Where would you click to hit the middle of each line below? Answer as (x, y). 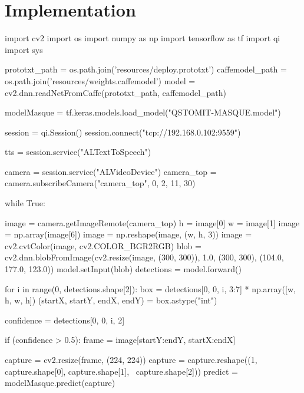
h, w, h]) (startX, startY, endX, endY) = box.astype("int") (111, 300)
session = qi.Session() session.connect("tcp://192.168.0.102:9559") (123, 132)
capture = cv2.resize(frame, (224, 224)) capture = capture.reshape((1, (131, 359)
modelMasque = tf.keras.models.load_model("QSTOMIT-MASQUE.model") (143, 112)
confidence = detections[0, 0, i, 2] (65, 320)
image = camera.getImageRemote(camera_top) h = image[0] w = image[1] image (152, 222)
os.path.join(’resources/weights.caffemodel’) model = (100, 80)
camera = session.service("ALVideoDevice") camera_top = (111, 171)
